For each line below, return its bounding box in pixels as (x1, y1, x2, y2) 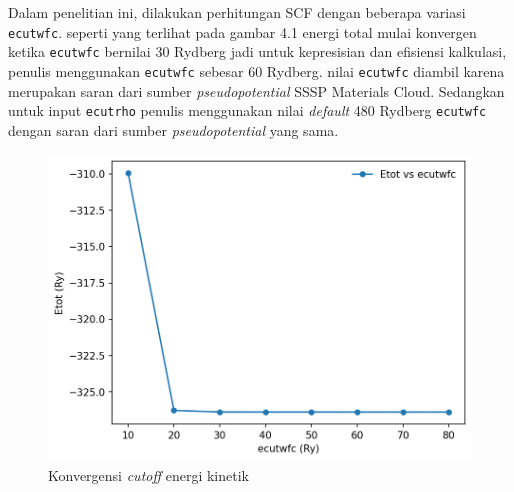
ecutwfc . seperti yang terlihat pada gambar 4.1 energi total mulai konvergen (8, 21, 477, 42)
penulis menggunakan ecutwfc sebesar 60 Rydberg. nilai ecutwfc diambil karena (8, 60, 505, 81)
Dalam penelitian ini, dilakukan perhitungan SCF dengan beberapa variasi (8, 2, 466, 22)
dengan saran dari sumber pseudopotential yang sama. (8, 119, 339, 140)
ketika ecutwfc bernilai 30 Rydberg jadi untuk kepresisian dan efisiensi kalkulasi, (8, 41, 507, 62)
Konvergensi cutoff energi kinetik (48, 464, 249, 485)
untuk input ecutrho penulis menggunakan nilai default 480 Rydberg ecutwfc (8, 100, 487, 121)
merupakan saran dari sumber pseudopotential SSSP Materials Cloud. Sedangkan (8, 80, 505, 101)
